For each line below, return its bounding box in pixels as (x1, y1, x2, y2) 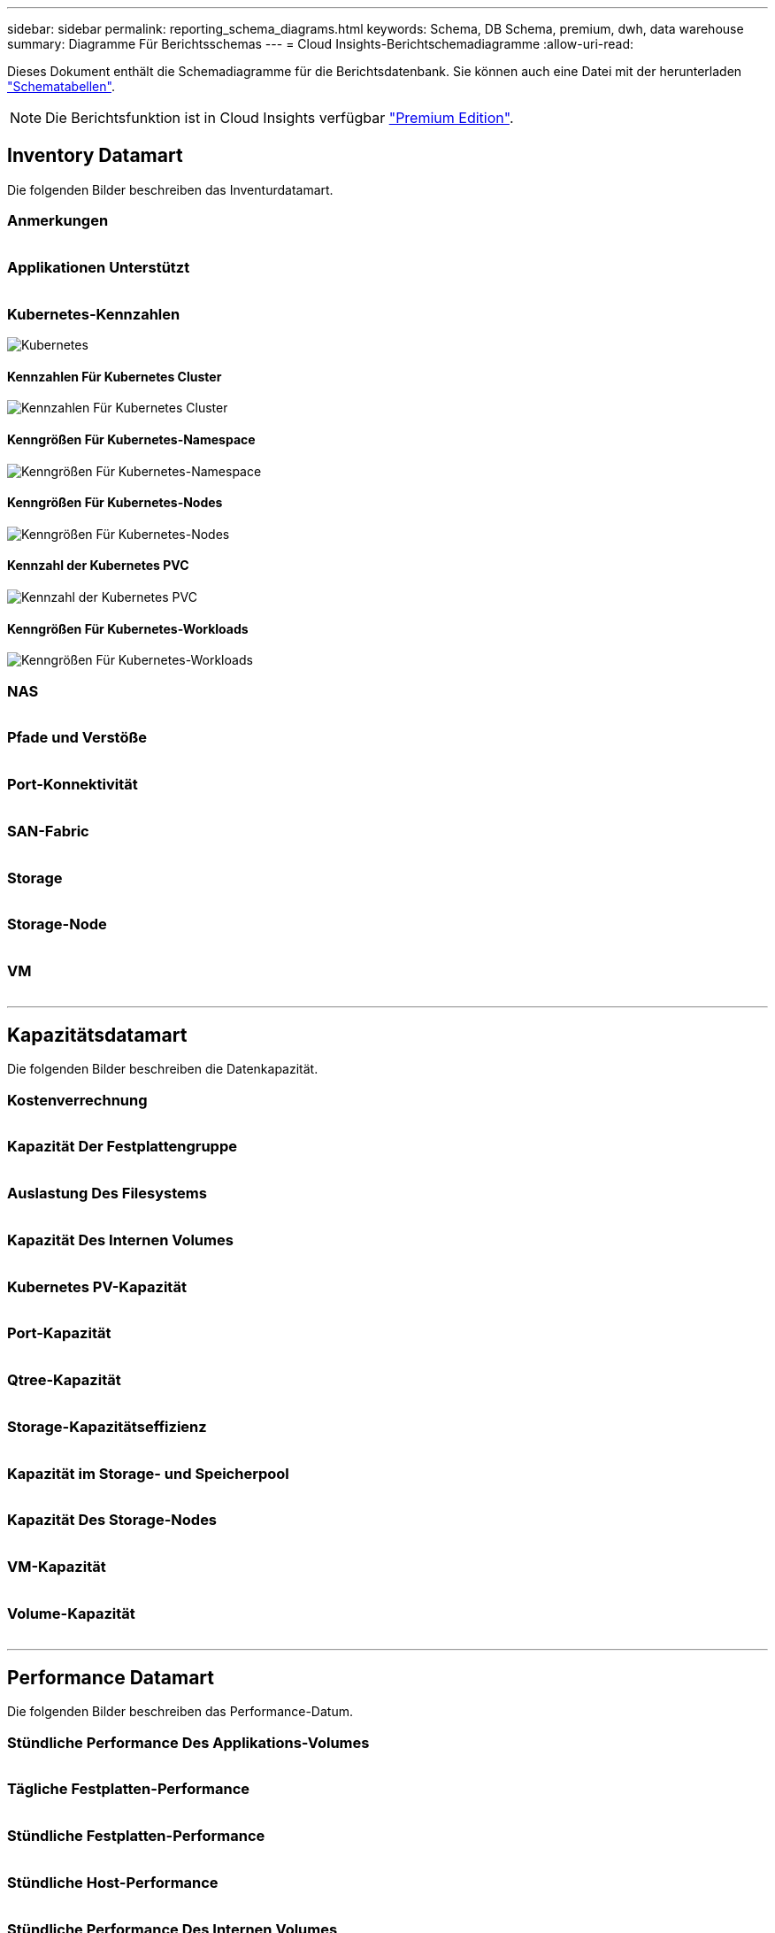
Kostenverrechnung (7, 1090, 148, 1109)
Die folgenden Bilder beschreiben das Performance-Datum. (7, 1704, 353, 1720)
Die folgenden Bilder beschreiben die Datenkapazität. (7, 1061, 318, 1077)
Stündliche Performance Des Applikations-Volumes (7, 1733, 370, 1752)
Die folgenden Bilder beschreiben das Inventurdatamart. (7, 181, 334, 197)
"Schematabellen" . (7, 79, 115, 94)
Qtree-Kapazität (7, 1371, 121, 1390)
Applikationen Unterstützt (7, 258, 190, 276)
